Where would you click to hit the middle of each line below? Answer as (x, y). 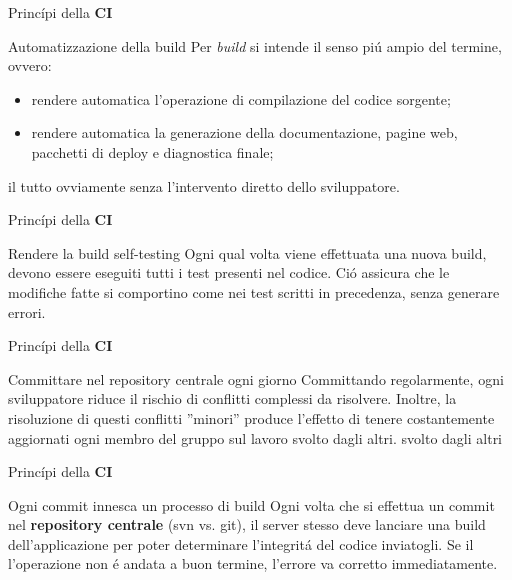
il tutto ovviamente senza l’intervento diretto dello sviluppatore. (204, 185)
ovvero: (30, 65)
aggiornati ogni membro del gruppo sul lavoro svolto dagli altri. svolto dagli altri (255, 437)
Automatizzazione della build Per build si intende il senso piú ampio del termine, (255, 45)
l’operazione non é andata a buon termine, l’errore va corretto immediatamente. (253, 563)
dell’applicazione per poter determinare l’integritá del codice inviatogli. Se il (241, 543)
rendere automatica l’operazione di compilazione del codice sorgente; (241, 98)
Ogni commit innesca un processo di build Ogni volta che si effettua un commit (251, 504)
